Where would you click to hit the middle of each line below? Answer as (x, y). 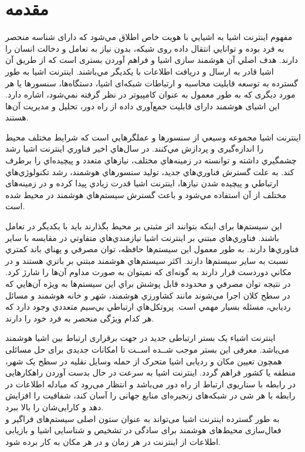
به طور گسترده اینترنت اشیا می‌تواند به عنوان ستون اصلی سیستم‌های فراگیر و (143, 418)
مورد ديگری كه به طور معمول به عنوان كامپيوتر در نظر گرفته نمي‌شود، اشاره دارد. (150, 94)
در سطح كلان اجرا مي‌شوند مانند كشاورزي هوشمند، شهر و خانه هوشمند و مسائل (148, 295)
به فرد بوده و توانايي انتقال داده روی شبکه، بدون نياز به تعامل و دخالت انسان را (145, 48)
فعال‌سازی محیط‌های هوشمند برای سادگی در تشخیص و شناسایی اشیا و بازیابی (143, 430)
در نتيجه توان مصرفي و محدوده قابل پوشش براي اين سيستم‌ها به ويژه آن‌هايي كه (148, 283)
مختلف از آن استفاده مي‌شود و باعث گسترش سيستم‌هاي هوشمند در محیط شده (146, 194)
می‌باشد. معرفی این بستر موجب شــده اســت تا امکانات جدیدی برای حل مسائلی (147, 349)
